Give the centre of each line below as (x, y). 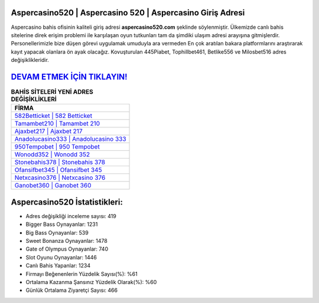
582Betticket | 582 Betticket (53, 116)
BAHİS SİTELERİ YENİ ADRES (52, 92)
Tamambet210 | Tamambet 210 (57, 124)
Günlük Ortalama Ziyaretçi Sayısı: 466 (72, 290)
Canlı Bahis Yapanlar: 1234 (58, 266)
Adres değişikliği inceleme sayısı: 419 (71, 216)
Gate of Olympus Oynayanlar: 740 (67, 249)
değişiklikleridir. (30, 60)
